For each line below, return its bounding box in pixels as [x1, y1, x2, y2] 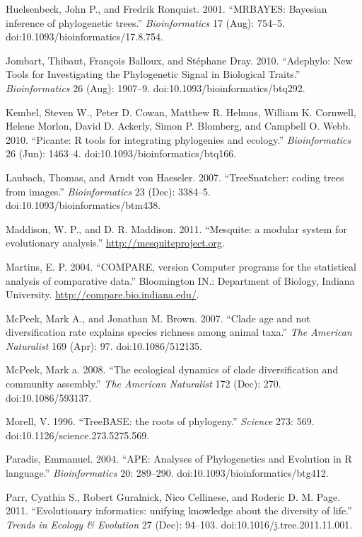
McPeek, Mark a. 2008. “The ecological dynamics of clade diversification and [6, 362, 339, 377]
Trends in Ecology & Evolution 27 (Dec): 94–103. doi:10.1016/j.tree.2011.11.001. [6, 516, 353, 531]
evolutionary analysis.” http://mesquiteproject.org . [6, 235, 225, 250]
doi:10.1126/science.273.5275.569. [6, 427, 150, 442]
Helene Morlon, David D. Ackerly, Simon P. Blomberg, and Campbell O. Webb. [6, 118, 351, 133]
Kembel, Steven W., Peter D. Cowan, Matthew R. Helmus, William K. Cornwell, [6, 104, 356, 119]
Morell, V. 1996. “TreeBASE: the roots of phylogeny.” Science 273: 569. [6, 414, 315, 429]
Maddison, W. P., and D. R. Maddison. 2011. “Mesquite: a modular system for [6, 221, 347, 236]
